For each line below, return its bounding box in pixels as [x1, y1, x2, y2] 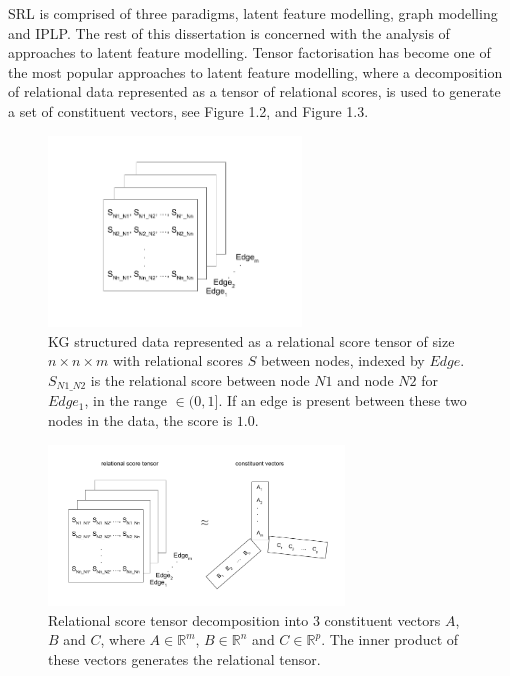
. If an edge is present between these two [218, 390, 467, 411]
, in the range [84, 390, 168, 411]
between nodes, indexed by [260, 350, 425, 371]
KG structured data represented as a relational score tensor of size [48, 330, 455, 351]
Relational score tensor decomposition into [48, 609, 309, 630]
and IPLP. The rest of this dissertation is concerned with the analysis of [8, 22, 450, 43]
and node [337, 369, 394, 390]
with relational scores [112, 350, 244, 371]
